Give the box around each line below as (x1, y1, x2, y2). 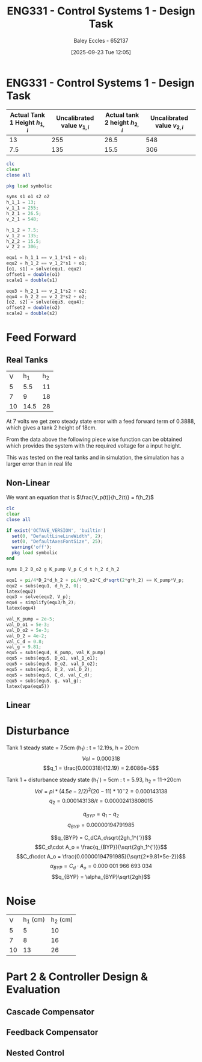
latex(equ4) (6, 605, 36, 611)
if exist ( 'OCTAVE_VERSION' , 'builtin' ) (6, 527, 106, 534)
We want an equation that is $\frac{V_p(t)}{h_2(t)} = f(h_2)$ (6, 494, 155, 501)
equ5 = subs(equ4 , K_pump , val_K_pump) (6, 649, 106, 656)
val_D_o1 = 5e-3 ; (6, 622, 50, 628)
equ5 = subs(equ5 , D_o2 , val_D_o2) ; (6, 661, 98, 667)
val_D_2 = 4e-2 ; (6, 633, 47, 639)
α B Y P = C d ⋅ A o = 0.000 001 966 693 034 (50, 863, 152, 871)
